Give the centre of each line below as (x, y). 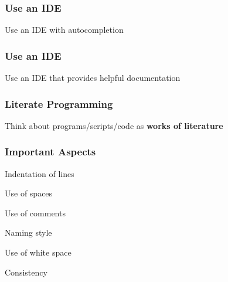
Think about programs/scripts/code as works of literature (114, 125)
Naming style (28, 232)
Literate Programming (59, 103)
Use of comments (35, 213)
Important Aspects (50, 152)
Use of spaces (29, 193)
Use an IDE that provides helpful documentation (93, 78)
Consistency (26, 272)
